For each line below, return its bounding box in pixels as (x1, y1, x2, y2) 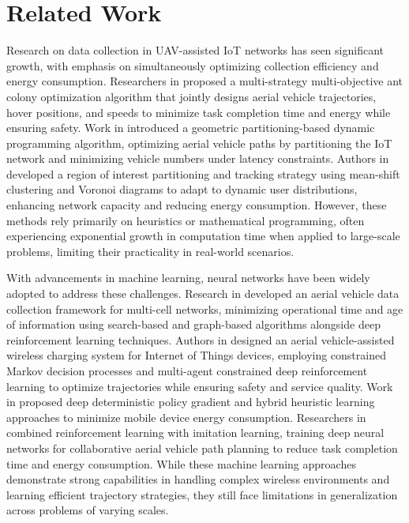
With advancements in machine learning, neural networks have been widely (6, 269, 370, 286)
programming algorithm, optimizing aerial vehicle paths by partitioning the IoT (6, 134, 392, 151)
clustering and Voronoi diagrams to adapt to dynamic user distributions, (6, 181, 358, 198)
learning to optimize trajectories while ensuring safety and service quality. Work (6, 378, 393, 394)
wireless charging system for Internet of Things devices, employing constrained (6, 347, 386, 363)
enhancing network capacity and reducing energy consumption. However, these (6, 197, 387, 213)
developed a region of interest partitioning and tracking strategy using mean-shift (6, 165, 400, 182)
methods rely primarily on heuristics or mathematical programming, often (6, 212, 365, 228)
